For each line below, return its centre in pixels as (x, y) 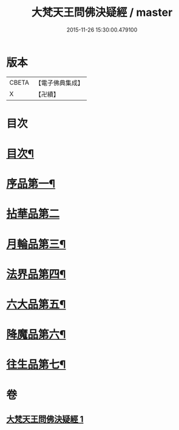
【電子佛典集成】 (59, 83)
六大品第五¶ (36, 305)
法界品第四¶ (36, 274)
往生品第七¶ (36, 365)
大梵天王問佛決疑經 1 (45, 419)
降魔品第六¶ (36, 335)
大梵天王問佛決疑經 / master (102, 12)
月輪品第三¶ (36, 244)
